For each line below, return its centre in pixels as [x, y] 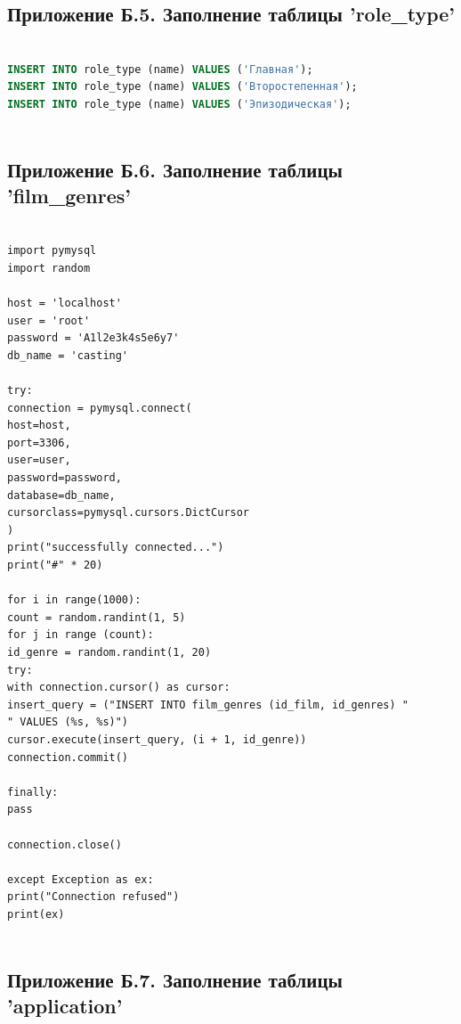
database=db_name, [61, 495]
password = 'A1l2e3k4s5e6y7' [93, 338]
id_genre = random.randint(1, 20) [109, 653]
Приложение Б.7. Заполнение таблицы [175, 979]
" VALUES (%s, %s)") [68, 722]
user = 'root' [49, 320]
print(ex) [36, 914]
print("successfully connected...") [116, 548]
